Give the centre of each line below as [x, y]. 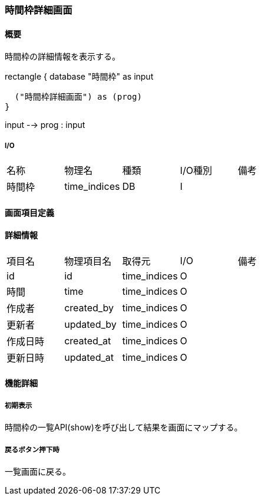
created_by [89, 307]
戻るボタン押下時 [32, 450]
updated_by [90, 324]
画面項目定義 [29, 212]
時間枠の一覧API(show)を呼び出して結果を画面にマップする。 [124, 427]
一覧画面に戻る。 [38, 471]
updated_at [89, 357]
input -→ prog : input [45, 125]
